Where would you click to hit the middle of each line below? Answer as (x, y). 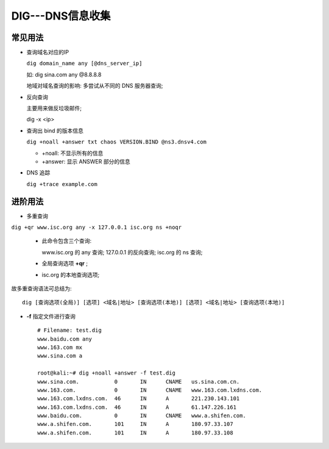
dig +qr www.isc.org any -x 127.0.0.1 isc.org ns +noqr (97, 228)
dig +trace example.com (62, 184)
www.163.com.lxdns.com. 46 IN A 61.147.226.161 (137, 407)
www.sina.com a (60, 356)
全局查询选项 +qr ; (65, 264)
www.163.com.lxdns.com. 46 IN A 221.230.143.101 (139, 399)
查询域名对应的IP (48, 52)
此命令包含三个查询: (67, 241)
